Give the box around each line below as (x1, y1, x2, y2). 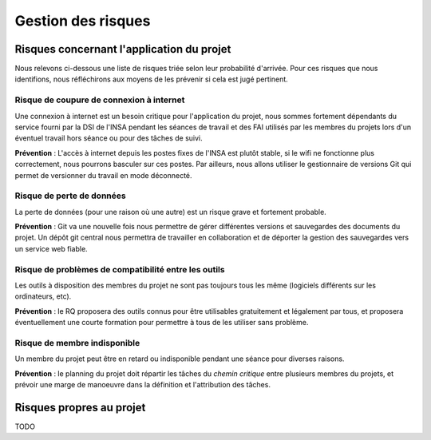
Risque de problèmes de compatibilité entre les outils (14, 264, 225, 275)
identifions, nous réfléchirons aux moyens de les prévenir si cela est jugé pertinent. (14, 74, 289, 84)
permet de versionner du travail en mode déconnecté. (14, 170, 192, 180)
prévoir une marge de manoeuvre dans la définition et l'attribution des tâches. (14, 380, 271, 390)
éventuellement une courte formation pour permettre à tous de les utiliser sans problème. (14, 318, 309, 327)
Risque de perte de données (14, 190, 127, 201)
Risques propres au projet (14, 400, 146, 414)
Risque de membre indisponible (14, 337, 140, 348)
